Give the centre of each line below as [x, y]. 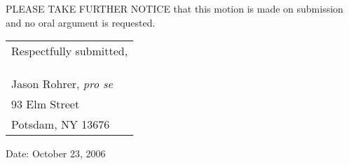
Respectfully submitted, [70, 51]
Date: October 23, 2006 [56, 153]
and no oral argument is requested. [81, 22]
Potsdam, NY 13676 [61, 124]
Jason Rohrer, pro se [62, 84]
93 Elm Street [46, 104]
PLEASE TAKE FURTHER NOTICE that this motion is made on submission [174, 8]
